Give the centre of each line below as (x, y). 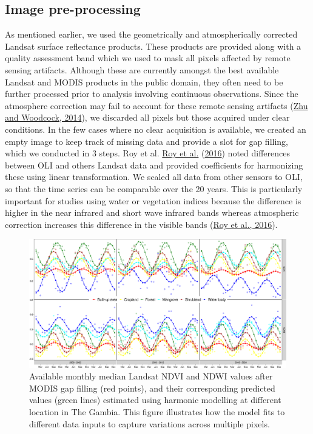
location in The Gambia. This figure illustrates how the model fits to (157, 412)
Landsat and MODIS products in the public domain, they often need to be (144, 82)
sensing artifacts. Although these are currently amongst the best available (142, 69)
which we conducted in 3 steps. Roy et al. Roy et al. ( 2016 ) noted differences (147, 153)
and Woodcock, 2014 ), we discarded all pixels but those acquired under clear (147, 117)
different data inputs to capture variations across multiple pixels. (150, 423)
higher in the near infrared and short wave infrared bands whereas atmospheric (152, 212)
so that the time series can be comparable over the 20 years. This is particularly (154, 188)
